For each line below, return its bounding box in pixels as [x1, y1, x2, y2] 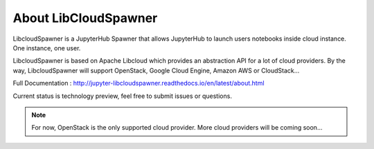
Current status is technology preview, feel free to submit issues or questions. [12, 92, 232, 100]
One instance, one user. [12, 43, 81, 52]
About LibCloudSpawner [12, 10, 158, 26]
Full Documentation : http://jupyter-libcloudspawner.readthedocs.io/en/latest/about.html [12, 79, 265, 88]
